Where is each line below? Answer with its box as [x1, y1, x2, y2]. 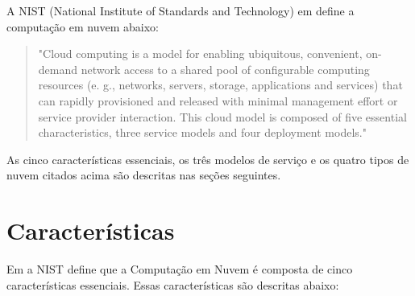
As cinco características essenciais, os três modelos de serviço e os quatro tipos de [6, 150, 409, 167]
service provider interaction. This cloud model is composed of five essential [38, 108, 407, 125]
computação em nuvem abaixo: [6, 18, 159, 35]
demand [38, 60, 78, 77]
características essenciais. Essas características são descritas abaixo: [6, 276, 339, 293]
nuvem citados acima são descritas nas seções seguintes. [6, 166, 281, 183]
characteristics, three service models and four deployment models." [38, 124, 367, 141]
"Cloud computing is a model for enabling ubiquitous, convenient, [38, 45, 363, 62]
